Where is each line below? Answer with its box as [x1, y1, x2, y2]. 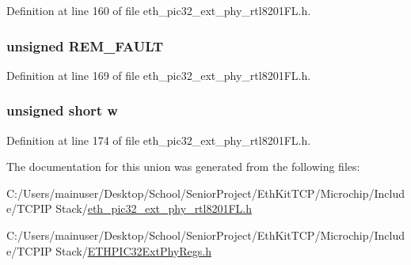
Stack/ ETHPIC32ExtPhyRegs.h [55, 242, 211, 259]
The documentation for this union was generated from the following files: [6, 158, 360, 175]
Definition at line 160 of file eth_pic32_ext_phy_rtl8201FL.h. [6, 2, 311, 18]
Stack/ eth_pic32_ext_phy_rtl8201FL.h [55, 200, 253, 217]
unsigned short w [6, 100, 118, 120]
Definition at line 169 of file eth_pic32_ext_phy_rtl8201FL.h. [6, 66, 311, 83]
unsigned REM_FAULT [6, 36, 164, 55]
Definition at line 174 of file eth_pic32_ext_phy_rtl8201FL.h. [6, 131, 311, 148]
